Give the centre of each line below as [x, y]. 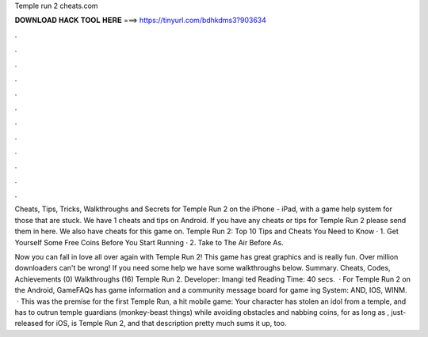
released [29, 324]
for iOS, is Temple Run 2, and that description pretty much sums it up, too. [166, 324]
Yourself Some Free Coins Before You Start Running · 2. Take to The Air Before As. [149, 242]
